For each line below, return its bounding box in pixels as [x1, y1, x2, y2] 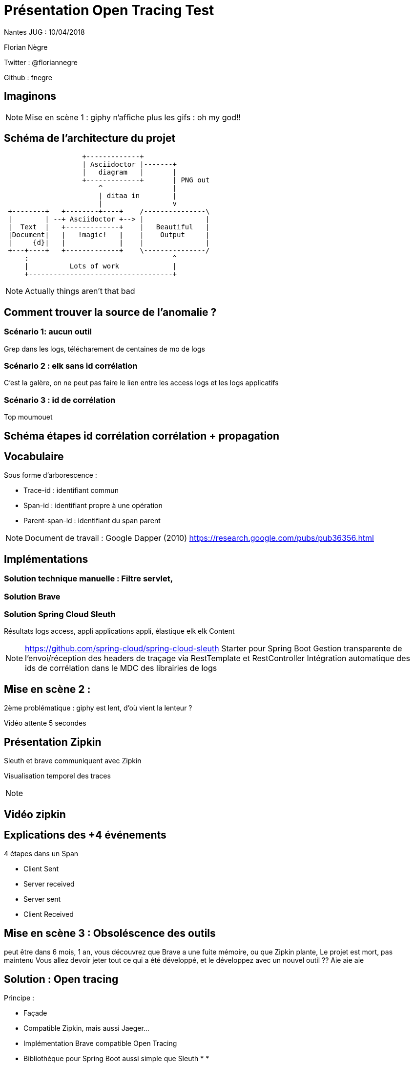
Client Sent [23, 865, 59, 873]
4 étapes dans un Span [4, 849, 79, 858]
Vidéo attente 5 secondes [4, 719, 86, 728]
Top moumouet [4, 413, 53, 422]
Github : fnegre [4, 73, 52, 82]
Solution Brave [4, 591, 61, 601]
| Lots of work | [24, 262, 177, 270]
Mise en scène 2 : [4, 683, 91, 695]
